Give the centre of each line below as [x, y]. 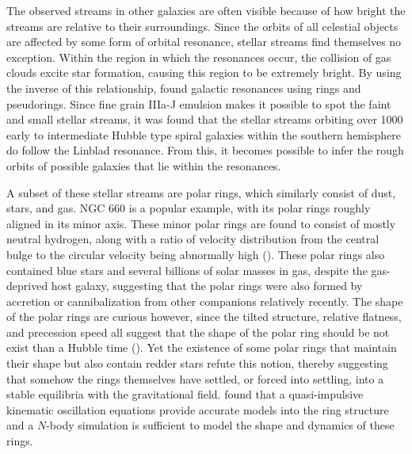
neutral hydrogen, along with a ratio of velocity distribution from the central [193, 239]
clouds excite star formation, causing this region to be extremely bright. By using [204, 72]
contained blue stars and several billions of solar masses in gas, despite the [187, 270]
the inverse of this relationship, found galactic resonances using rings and [184, 88]
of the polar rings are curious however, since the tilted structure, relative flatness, [204, 317]
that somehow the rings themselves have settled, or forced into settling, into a [195, 378]
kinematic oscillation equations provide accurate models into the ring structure [198, 409]
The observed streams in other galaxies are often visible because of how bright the [206, 10]
